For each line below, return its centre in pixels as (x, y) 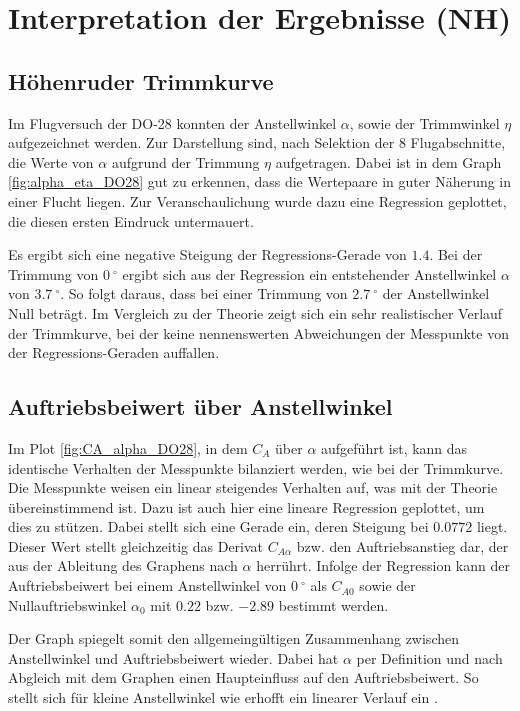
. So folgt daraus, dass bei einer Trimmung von (204, 293)
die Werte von (51, 161)
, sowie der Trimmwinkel (424, 122)
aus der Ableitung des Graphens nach (123, 565)
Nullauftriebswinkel (67, 604)
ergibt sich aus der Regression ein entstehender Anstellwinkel (309, 273)
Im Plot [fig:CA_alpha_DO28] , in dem (128, 447)
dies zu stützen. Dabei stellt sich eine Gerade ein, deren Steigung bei (218, 526)
